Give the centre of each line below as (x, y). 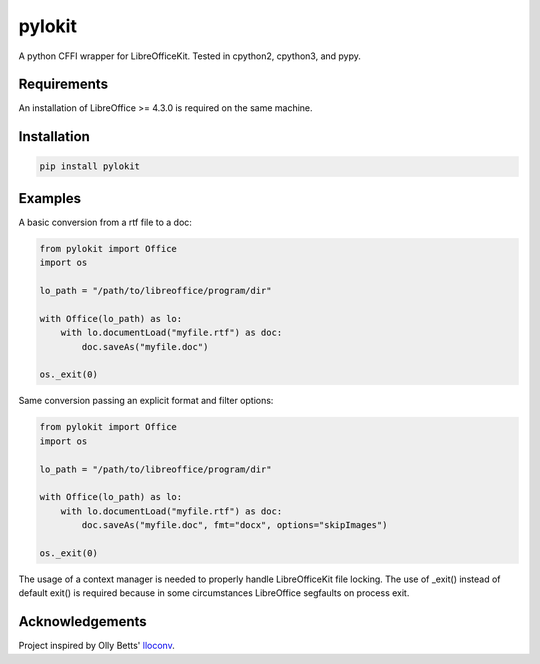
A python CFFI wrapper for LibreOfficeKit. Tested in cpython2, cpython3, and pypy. (190, 56)
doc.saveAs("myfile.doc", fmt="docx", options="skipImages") (234, 525)
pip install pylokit (89, 166)
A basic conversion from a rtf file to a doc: (105, 222)
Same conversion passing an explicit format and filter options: (146, 401)
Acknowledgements (82, 621)
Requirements (63, 84)
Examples (50, 198)
